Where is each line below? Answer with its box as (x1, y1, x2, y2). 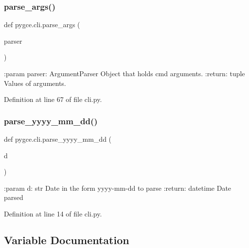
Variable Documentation (4, 232, 129, 247)
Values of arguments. (4, 78, 66, 88)
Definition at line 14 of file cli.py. (4, 208, 102, 218)
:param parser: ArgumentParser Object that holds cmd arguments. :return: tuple (4, 68, 245, 78)
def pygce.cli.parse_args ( (4, 19, 80, 30)
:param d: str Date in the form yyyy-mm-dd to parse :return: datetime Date (4, 182, 231, 193)
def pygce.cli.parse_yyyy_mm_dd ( (4, 134, 112, 144)
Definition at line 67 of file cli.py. (4, 94, 102, 104)
